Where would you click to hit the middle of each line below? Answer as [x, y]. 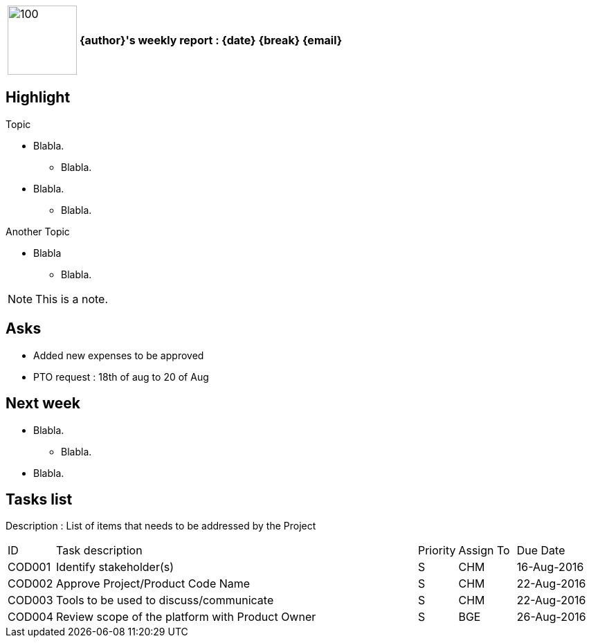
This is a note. [72, 299]
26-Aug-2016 [551, 617]
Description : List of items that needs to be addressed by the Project [161, 526]
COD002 [30, 584]
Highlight [38, 98]
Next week [43, 404]
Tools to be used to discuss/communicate [165, 600]
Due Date [541, 551]
